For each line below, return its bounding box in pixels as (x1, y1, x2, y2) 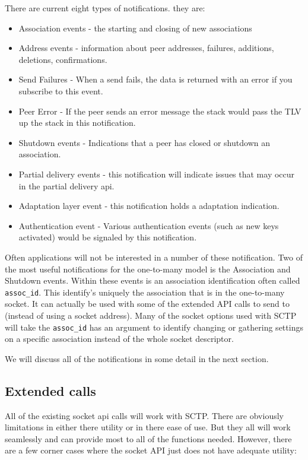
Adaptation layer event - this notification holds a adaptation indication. (18, 199, 280, 212)
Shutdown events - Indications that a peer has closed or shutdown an (18, 136, 270, 148)
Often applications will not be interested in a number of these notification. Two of (5, 250, 303, 263)
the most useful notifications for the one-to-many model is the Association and (5, 262, 291, 275)
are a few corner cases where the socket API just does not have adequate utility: (5, 444, 297, 456)
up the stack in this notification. (18, 116, 136, 129)
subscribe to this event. (18, 84, 103, 97)
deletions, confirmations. (18, 53, 107, 65)
